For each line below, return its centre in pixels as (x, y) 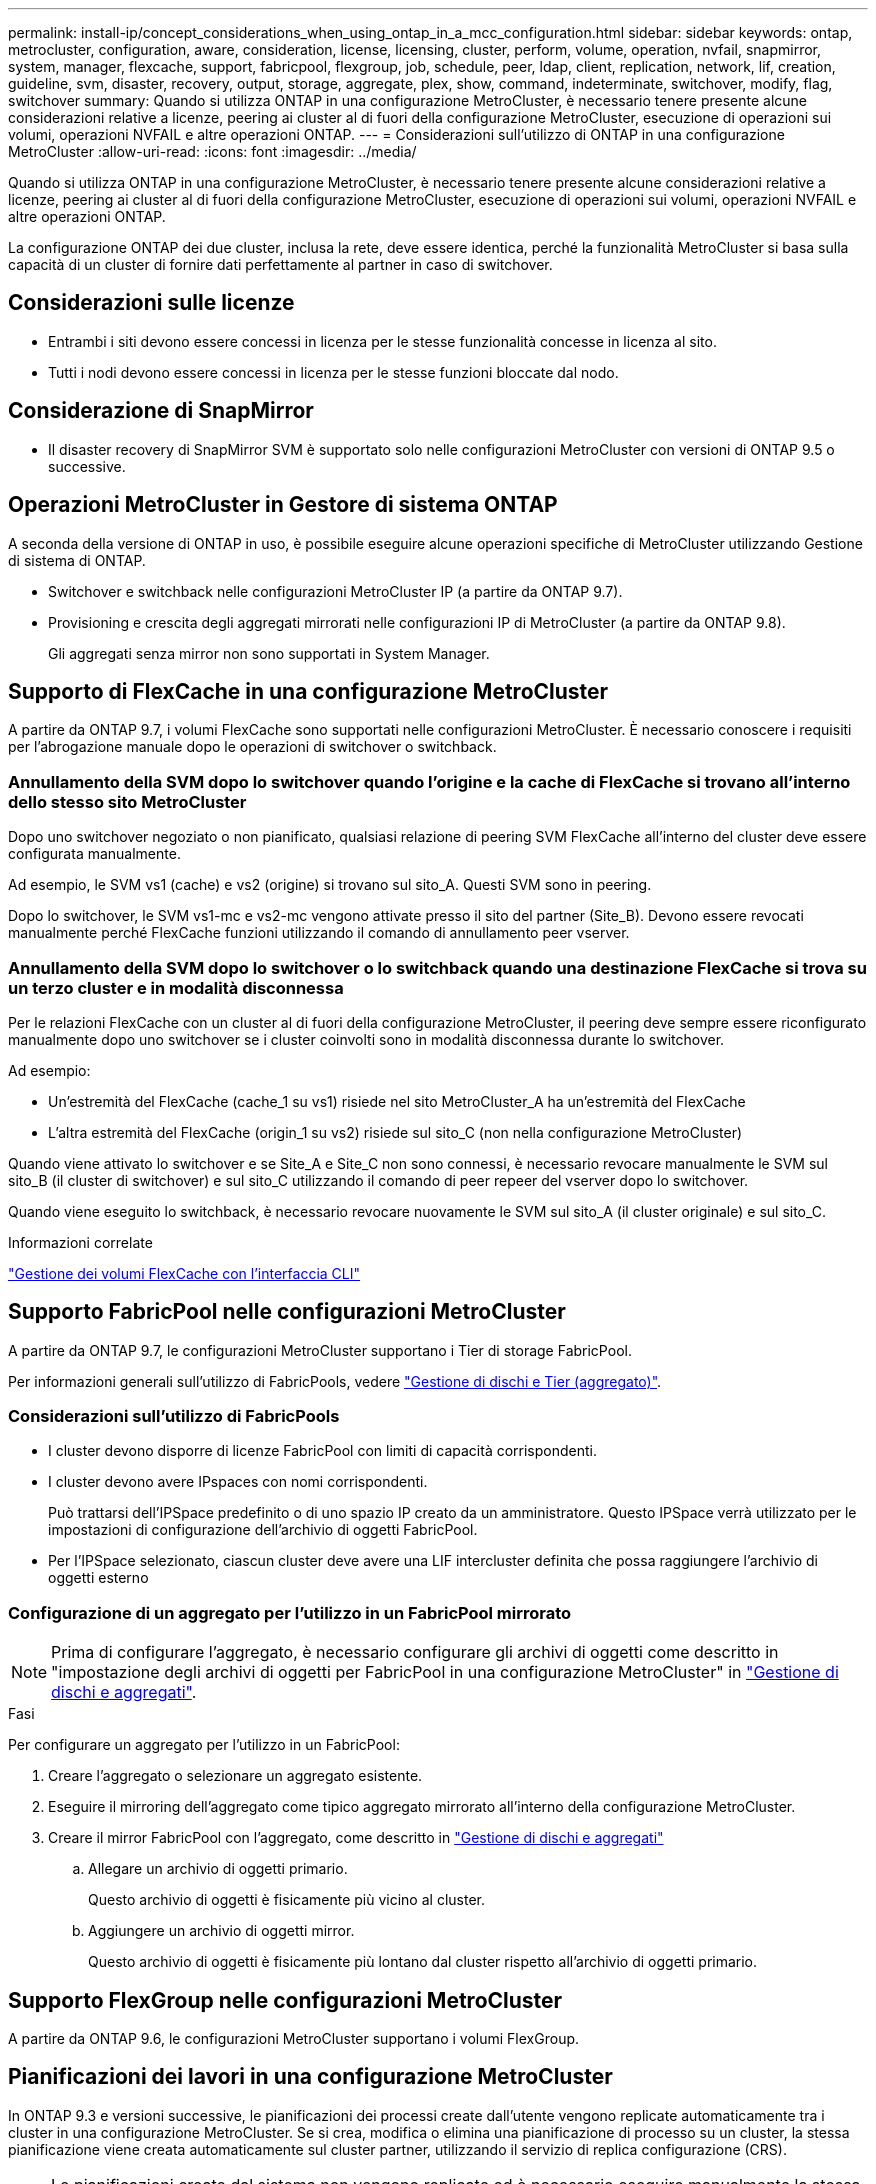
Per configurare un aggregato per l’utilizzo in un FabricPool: (204, 1745)
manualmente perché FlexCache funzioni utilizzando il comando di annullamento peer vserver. (319, 933)
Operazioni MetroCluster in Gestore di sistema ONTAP (283, 505)
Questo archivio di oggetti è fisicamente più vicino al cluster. (286, 1900)
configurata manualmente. (94, 854)
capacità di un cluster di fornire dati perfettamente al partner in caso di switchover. (280, 264)
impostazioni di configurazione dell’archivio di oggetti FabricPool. (263, 1530)
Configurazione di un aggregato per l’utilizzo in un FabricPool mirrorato (290, 1612)
